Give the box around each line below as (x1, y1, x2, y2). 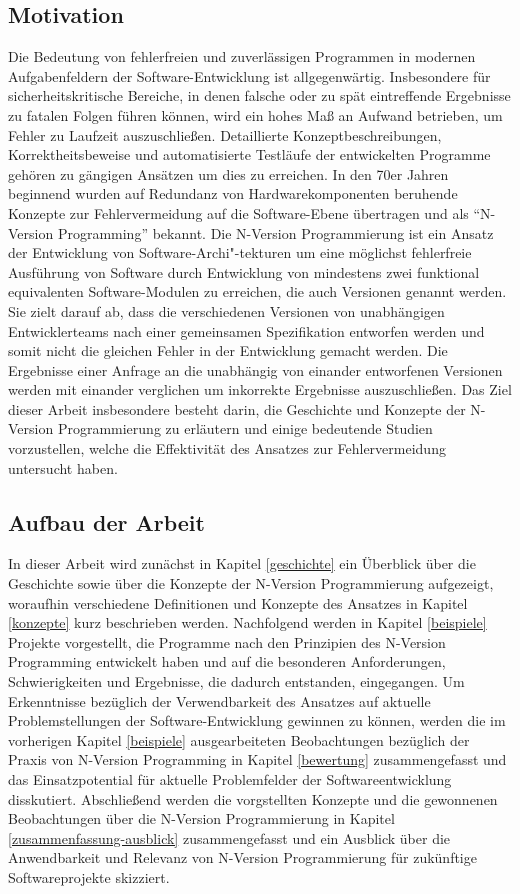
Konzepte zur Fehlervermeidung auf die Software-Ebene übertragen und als (8, 202, 469, 223)
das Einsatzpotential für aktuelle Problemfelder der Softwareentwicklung (8, 769, 452, 789)
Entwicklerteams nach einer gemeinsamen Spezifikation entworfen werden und (8, 320, 485, 341)
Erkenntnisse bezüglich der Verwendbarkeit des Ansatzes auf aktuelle (8, 690, 431, 711)
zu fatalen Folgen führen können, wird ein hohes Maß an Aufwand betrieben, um (8, 104, 503, 125)
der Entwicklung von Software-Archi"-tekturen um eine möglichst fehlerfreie (8, 242, 472, 263)
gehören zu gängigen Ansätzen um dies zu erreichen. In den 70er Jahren (8, 163, 449, 184)
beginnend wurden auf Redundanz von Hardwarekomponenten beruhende (8, 183, 458, 204)
